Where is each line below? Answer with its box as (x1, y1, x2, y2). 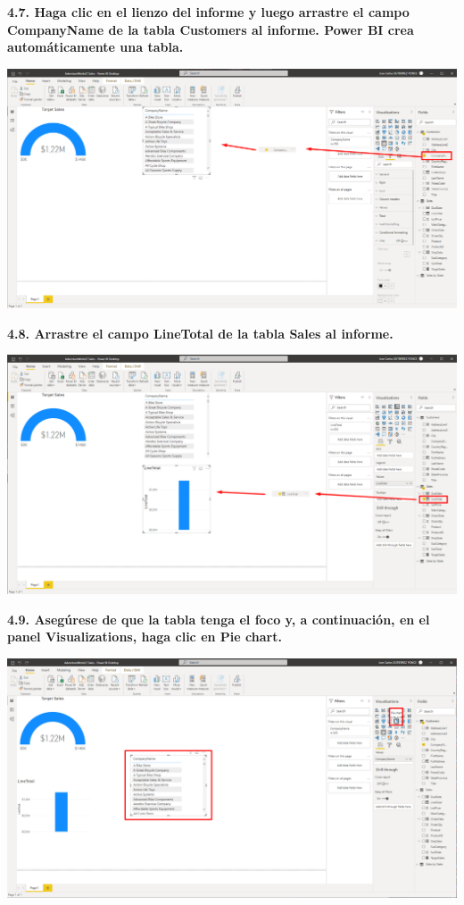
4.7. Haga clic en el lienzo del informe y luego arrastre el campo (7, 3, 410, 21)
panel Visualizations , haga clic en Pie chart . (7, 627, 282, 646)
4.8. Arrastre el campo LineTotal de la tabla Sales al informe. (7, 323, 394, 342)
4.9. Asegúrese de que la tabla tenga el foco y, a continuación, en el (7, 609, 430, 628)
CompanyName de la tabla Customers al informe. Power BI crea (7, 20, 414, 38)
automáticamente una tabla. (7, 38, 184, 56)
